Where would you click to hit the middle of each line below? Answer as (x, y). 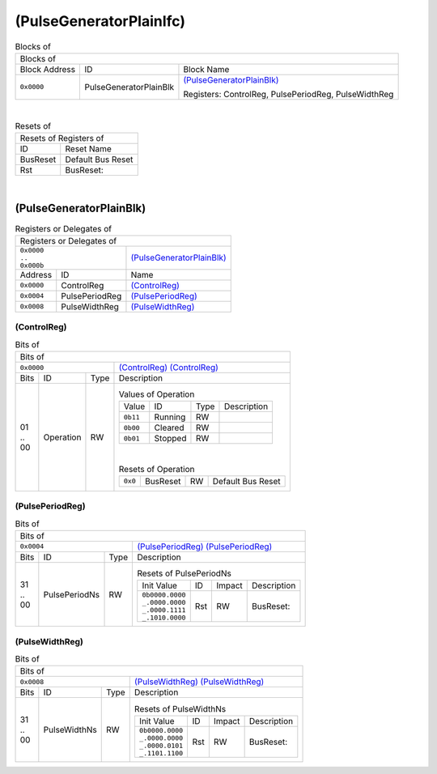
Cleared (169, 427)
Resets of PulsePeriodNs (185, 573)
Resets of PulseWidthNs (180, 708)
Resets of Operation (157, 469)
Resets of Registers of (62, 138)
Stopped (170, 439)
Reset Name (89, 148)
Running (170, 417)
